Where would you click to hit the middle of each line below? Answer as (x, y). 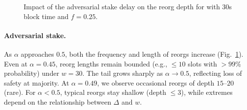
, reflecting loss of (216, 73)
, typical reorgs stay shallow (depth (113, 92)
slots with (202, 63)
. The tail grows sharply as (123, 73)
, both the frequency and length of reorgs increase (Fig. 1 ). (154, 54)
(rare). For (20, 92)
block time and (46, 16)
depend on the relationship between (58, 101)
